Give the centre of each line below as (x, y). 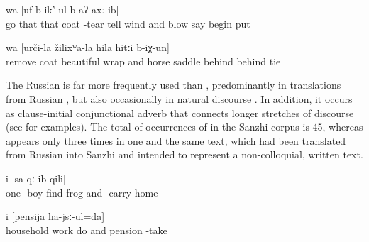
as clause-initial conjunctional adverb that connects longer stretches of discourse (180, 112)
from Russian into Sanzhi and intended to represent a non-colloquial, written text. (184, 154)
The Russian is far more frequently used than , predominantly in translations (174, 85)
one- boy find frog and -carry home (82, 192)
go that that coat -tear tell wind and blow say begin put (128, 23)
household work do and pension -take (87, 230)
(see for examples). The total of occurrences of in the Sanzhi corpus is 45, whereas (184, 127)
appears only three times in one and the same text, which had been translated (176, 140)
